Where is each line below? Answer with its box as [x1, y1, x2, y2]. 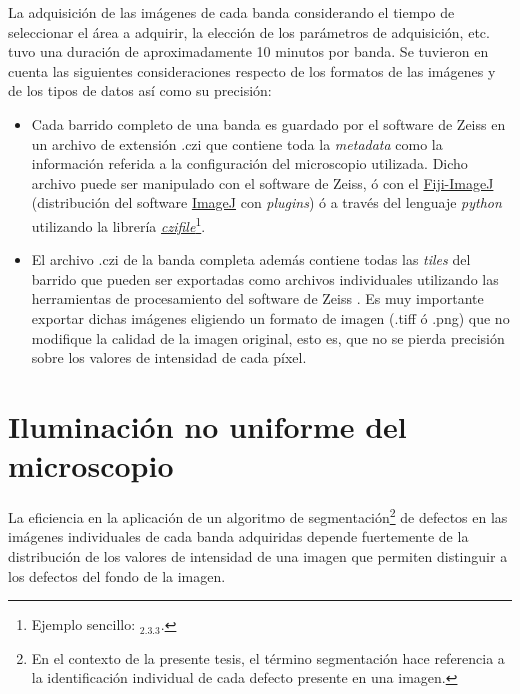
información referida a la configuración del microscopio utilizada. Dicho [31, 153, 468, 174]
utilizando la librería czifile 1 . [31, 212, 206, 236]
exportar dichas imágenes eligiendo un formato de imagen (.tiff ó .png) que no [31, 307, 510, 328]
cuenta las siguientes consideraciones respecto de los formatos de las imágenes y [8, 60, 496, 81]
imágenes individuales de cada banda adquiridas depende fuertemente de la [8, 526, 469, 547]
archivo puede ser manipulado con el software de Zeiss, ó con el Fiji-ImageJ [31, 172, 494, 193]
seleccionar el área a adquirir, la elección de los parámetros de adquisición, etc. [8, 21, 490, 42]
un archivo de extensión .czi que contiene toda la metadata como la [31, 133, 443, 154]
